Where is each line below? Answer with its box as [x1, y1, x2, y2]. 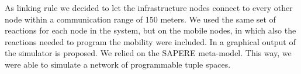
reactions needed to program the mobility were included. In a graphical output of [5, 35, 296, 47]
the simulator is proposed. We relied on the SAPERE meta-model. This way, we [5, 47, 292, 59]
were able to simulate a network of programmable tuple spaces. [5, 58, 231, 70]
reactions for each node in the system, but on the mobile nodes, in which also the [5, 24, 296, 36]
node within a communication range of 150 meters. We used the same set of [5, 13, 276, 25]
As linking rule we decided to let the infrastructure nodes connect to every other [5, 2, 293, 13]
